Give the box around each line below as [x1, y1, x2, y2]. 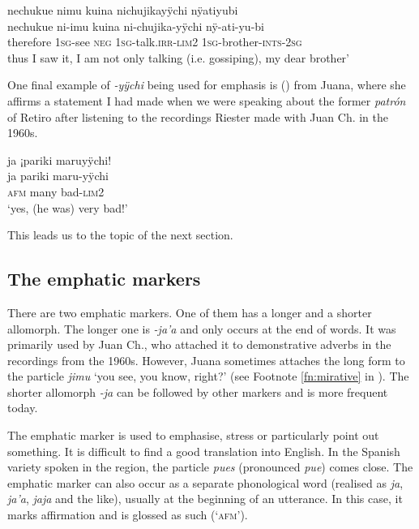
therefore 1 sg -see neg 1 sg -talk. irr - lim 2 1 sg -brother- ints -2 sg [7, 33, 302, 50]
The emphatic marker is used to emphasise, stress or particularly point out [7, 427, 379, 444]
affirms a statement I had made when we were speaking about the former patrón [7, 92, 406, 109]
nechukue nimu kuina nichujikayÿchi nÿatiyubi [7, 2, 238, 18]
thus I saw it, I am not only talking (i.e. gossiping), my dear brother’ [7, 49, 349, 66]
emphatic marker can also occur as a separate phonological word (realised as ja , [7, 474, 404, 491]
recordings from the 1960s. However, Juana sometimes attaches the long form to [7, 351, 405, 368]
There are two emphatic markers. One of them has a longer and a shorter [7, 303, 372, 320]
